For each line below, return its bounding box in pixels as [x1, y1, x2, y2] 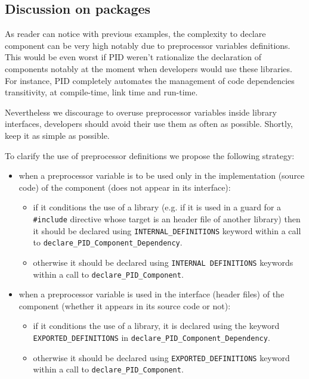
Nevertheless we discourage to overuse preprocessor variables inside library [5, 105, 277, 118]
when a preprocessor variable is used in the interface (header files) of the [18, 288, 285, 300]
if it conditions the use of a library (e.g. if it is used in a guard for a [33, 201, 282, 213]
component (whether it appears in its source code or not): [18, 299, 231, 312]
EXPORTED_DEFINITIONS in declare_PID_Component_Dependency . [33, 331, 270, 343]
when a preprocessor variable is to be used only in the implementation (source [18, 169, 305, 182]
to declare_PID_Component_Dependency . [33, 236, 183, 248]
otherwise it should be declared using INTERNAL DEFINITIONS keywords [33, 256, 293, 268]
